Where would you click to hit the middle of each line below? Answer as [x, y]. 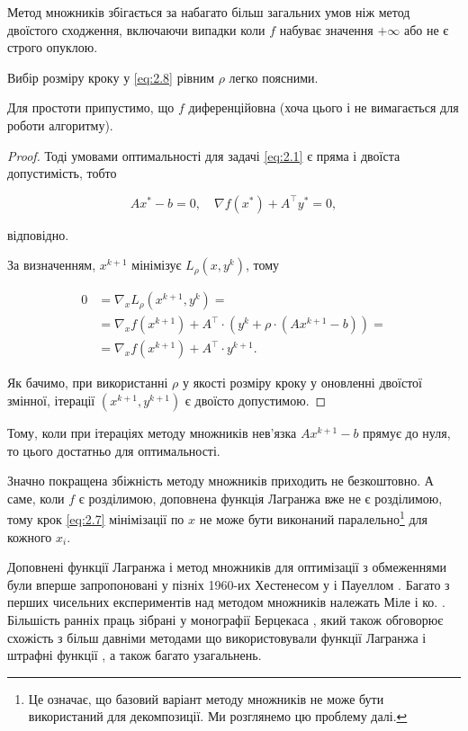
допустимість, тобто [62, 173]
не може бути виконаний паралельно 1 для [314, 518]
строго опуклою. [53, 47]
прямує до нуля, [407, 433]
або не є [427, 29]
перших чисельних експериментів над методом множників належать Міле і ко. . [226, 602]
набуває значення [326, 29]
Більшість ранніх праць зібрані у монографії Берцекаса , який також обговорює [225, 620]
